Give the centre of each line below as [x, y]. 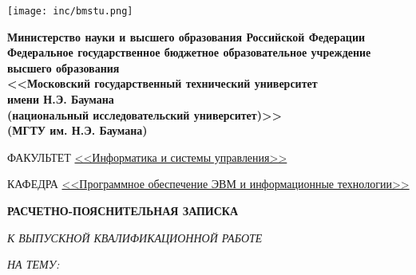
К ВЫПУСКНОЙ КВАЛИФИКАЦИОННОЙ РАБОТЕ [135, 237]
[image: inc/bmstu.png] [70, 11]
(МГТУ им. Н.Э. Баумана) [77, 130]
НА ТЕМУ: [34, 264]
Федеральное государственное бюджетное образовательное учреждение [189, 52]
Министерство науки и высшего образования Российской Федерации [186, 36]
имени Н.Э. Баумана [61, 99]
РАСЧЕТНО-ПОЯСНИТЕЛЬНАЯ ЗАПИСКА [123, 210]
